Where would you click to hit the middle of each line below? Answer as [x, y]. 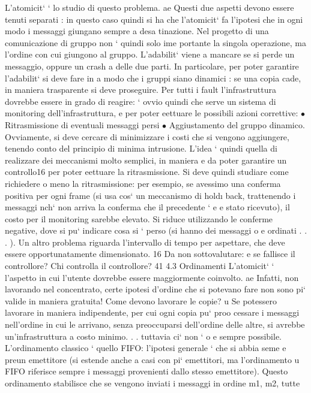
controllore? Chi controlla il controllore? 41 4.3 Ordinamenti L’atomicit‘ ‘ [140, 266]
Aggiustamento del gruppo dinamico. [237, 124]
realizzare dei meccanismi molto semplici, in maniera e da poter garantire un [146, 160]
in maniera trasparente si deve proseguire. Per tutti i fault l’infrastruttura [141, 90]
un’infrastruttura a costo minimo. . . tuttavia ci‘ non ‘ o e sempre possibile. [143, 336]
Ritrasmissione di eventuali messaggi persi [82, 124]
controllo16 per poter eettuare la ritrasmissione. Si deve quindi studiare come [147, 172]
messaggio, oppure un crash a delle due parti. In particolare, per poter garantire [152, 66]
